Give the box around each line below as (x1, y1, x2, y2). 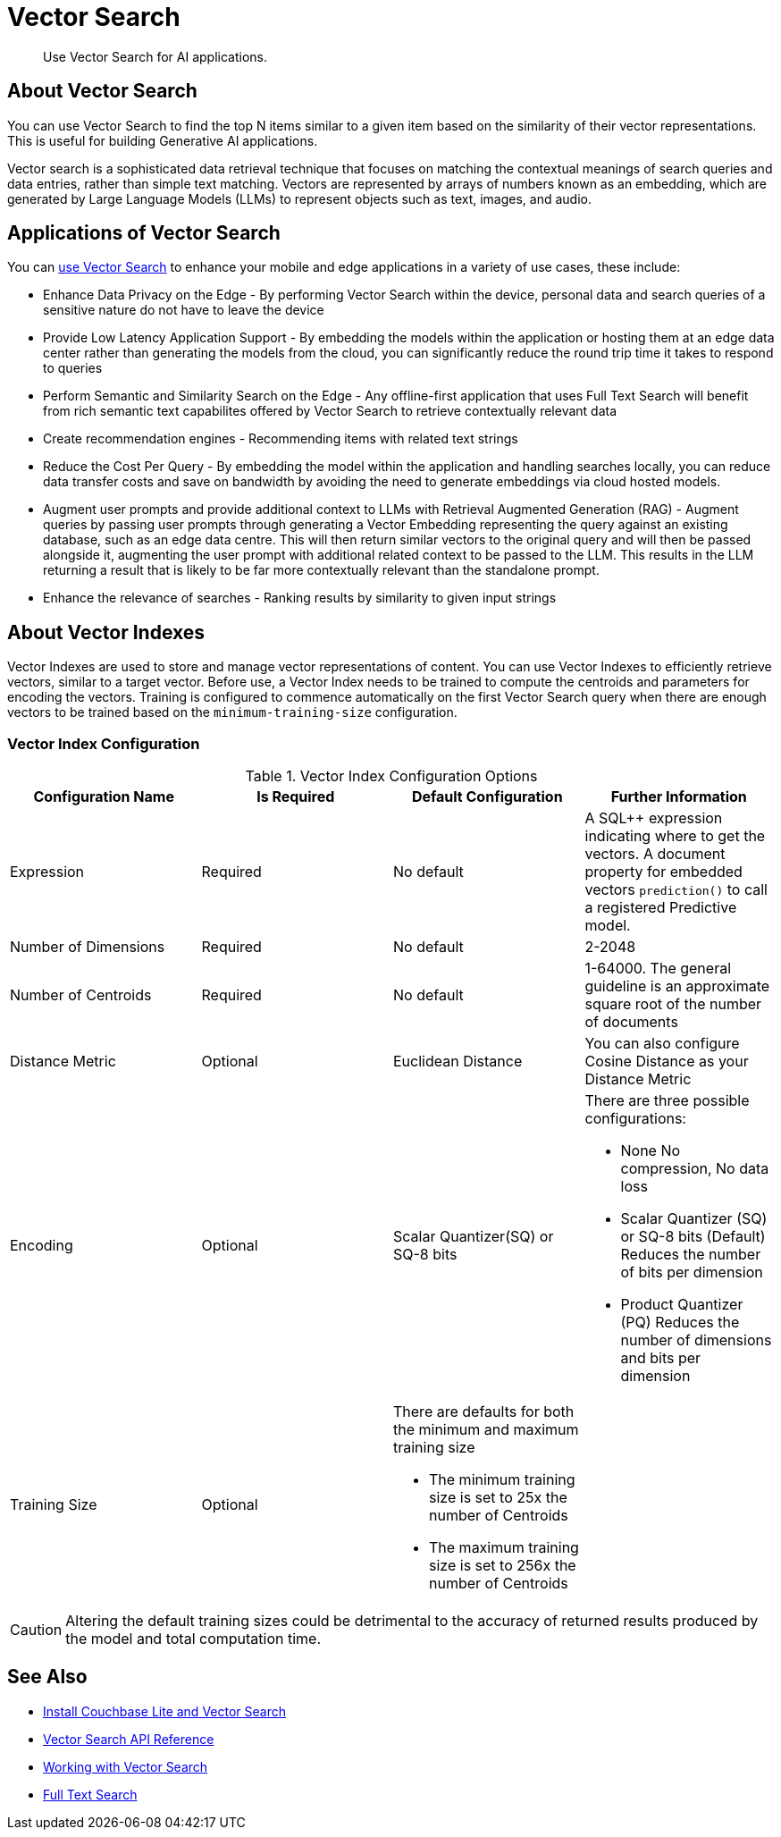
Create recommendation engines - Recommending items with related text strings (43, 431, 518, 447)
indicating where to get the (584, 827, 766, 846)
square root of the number (584, 995, 762, 1014)
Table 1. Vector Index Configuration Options (245, 767, 538, 786)
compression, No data (620, 1159, 769, 1178)
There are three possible (584, 1091, 750, 1110)
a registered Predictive (584, 898, 737, 917)
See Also (7, 1665, 88, 1689)
